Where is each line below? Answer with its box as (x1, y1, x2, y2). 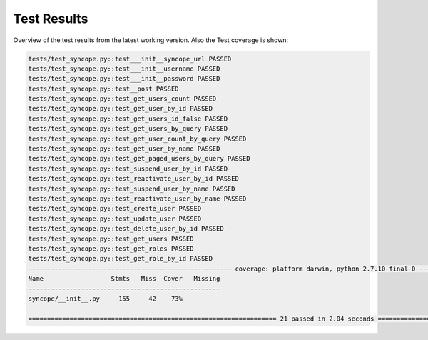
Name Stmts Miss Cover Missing (28, 275, 220, 283)
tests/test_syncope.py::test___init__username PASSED (28, 64, 220, 73)
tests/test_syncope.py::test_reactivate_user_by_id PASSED (28, 175, 239, 183)
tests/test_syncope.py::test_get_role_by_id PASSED (28, 254, 213, 263)
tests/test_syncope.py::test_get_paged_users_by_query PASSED (28, 154, 250, 163)
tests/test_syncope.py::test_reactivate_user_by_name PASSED (28, 195, 247, 203)
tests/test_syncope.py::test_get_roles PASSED (28, 244, 194, 253)
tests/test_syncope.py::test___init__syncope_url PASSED (28, 54, 232, 63)
